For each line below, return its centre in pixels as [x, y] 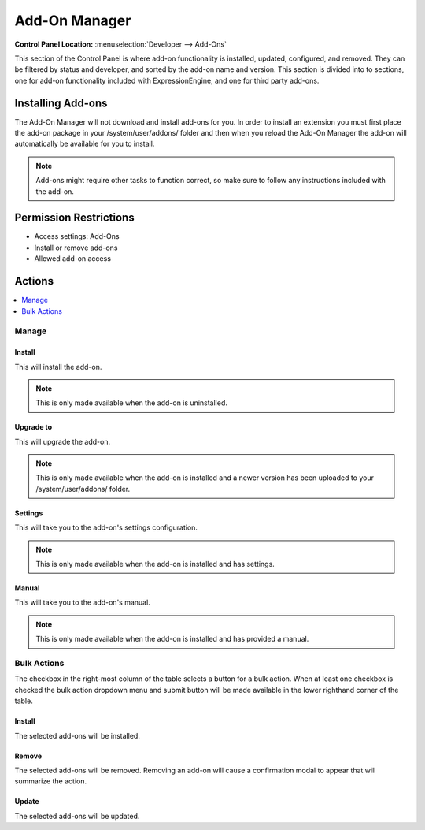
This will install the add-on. [58, 367]
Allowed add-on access [73, 259]
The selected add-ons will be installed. [78, 735]
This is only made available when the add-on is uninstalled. [131, 403]
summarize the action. [50, 781]
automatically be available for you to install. [85, 144]
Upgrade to [33, 427]
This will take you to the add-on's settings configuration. [106, 527]
